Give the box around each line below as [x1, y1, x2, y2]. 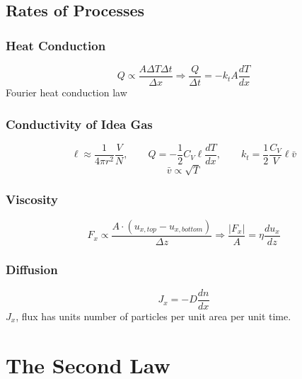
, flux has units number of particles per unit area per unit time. [16, 309, 291, 324]
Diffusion [6, 260, 58, 278]
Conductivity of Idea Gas [6, 115, 153, 132]
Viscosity [6, 191, 58, 208]
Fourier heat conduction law [6, 85, 127, 100]
